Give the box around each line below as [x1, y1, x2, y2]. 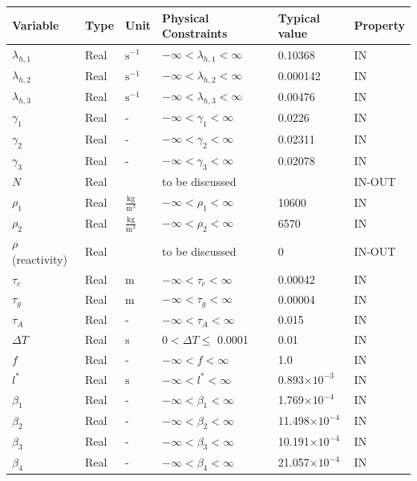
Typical [277, 9, 320, 26]
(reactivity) [12, 250, 67, 267]
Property [354, 17, 405, 34]
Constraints [162, 25, 228, 42]
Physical [162, 9, 209, 26]
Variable [12, 17, 59, 34]
